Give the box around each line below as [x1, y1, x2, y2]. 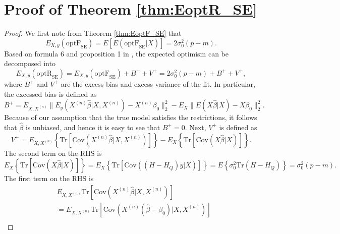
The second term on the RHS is [4, 147, 102, 158]
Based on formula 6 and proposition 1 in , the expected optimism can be [4, 48, 229, 58]
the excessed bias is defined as [4, 88, 97, 99]
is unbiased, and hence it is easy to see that [25, 122, 160, 132]
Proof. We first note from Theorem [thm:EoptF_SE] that [4, 28, 182, 38]
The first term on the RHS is [4, 173, 94, 184]
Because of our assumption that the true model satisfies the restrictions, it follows [4, 112, 257, 123]
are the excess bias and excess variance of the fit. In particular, [61, 78, 255, 89]
